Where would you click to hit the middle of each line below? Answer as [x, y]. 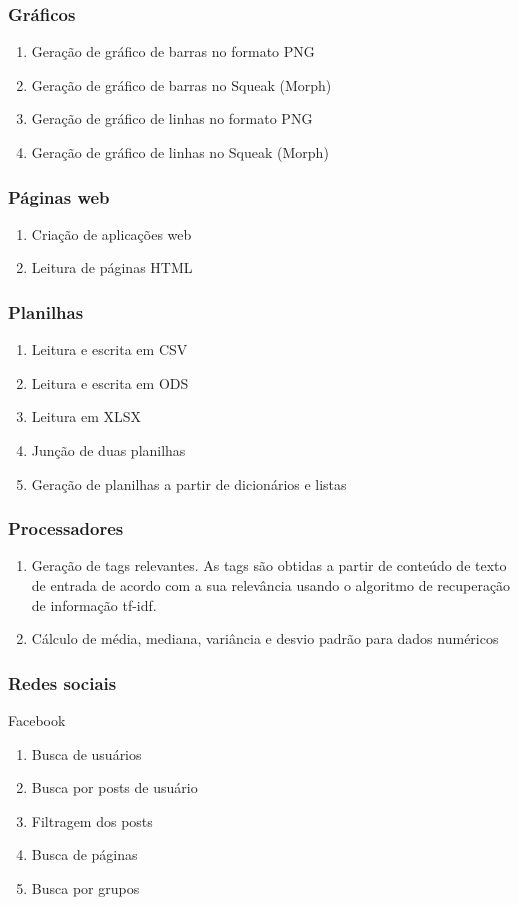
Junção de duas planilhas [108, 450]
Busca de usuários [86, 753]
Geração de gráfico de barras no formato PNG [173, 51]
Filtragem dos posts [92, 820]
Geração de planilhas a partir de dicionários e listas [189, 483]
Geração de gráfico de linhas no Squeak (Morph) [180, 152]
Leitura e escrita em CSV [109, 349]
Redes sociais [62, 682]
